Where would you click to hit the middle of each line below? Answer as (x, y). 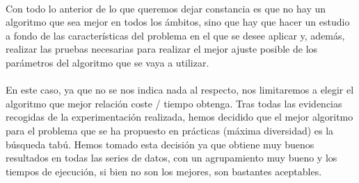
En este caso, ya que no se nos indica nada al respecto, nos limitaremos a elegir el (180, 90)
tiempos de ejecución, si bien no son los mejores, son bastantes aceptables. (164, 171)
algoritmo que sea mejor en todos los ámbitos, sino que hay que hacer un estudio (178, 22)
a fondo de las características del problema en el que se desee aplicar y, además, (175, 35)
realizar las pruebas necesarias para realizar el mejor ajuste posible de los (162, 49)
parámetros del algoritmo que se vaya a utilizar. (107, 62)
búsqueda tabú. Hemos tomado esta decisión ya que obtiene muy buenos (160, 144)
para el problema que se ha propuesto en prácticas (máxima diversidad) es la (170, 130)
